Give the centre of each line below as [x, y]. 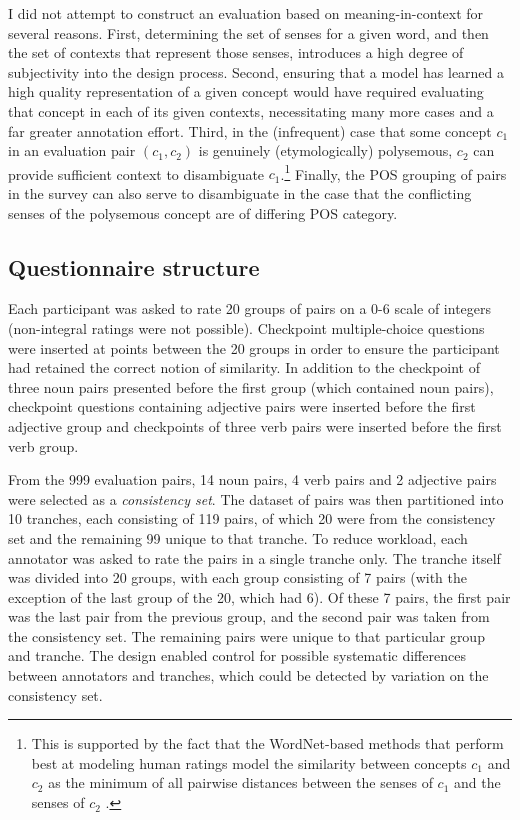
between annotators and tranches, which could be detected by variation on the [248, 675]
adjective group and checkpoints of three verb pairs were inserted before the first [255, 425]
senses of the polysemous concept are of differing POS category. [203, 212]
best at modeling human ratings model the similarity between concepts [249, 762]
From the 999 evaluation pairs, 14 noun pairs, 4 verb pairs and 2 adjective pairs [252, 479]
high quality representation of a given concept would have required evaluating [246, 91]
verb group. [43, 445]
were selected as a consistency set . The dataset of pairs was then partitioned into [256, 498]
